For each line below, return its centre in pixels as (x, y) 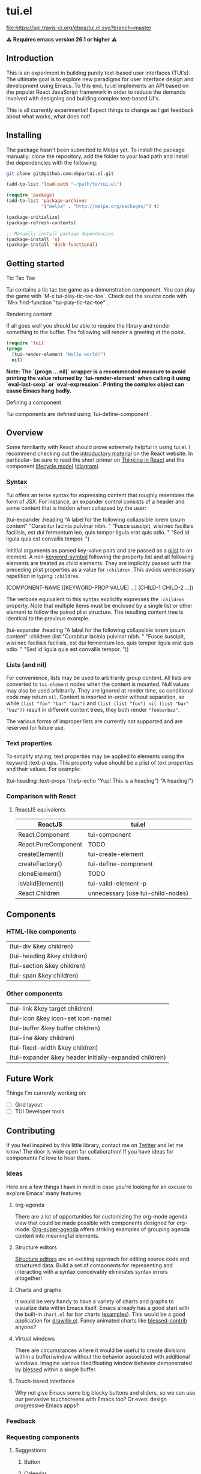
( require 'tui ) (25, 343)
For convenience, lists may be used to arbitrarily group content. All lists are (99, 678)
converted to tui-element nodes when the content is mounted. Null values (98, 684)
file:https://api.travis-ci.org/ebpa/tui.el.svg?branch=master (79, 28)
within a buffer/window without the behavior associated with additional (102, 1356)
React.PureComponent (50, 844)
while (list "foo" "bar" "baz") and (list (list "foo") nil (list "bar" (97, 703)
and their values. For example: (43, 769)
